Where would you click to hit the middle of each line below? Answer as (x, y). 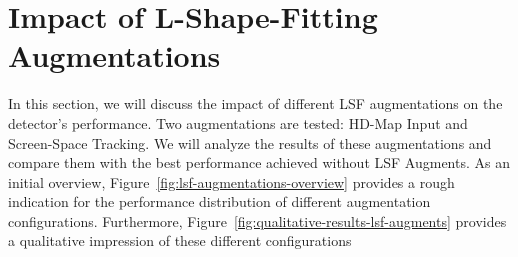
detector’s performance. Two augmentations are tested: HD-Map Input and (238, 122)
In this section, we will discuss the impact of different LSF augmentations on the (255, 103)
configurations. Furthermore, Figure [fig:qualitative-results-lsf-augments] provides (257, 220)
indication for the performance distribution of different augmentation (219, 201)
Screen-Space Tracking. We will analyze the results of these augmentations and (250, 142)
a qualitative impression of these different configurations (180, 240)
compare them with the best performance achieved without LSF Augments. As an (259, 162)
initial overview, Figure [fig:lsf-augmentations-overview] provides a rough (231, 181)
